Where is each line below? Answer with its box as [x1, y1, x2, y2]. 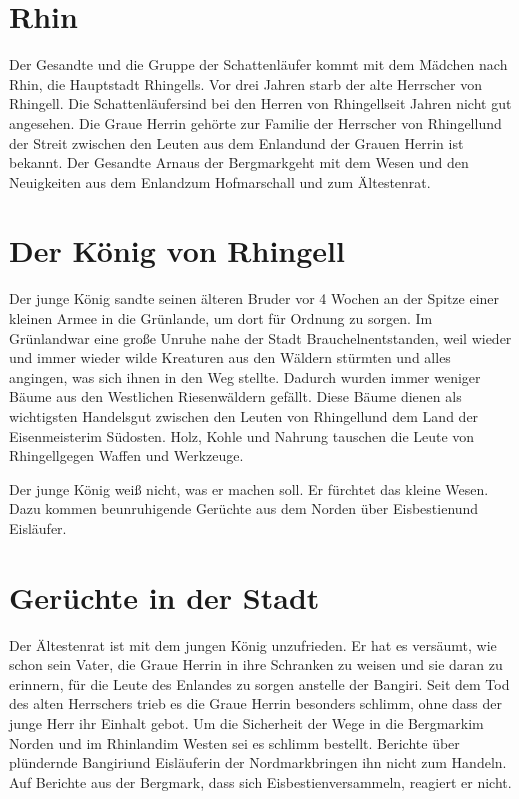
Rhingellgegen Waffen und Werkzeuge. [9, 445, 244, 466]
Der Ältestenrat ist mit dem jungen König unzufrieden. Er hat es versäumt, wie [9, 634, 497, 655]
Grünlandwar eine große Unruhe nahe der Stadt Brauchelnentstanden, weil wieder [9, 327, 512, 348]
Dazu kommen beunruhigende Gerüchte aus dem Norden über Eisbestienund [9, 498, 479, 519]
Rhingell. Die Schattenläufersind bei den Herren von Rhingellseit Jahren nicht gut [9, 93, 512, 114]
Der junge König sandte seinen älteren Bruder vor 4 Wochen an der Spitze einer [9, 288, 500, 309]
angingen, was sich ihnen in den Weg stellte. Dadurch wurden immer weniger [9, 366, 481, 387]
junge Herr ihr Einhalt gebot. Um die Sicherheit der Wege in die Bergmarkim [9, 713, 484, 734]
